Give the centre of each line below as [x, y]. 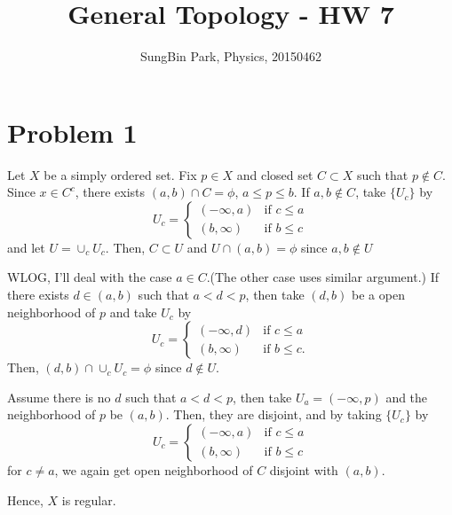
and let [26, 247]
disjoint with [304, 470]
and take [133, 312]
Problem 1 [72, 132]
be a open [378, 295]
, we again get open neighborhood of [154, 470]
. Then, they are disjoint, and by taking [274, 414]
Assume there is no [59, 397]
